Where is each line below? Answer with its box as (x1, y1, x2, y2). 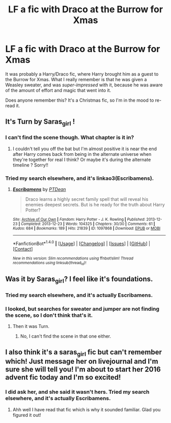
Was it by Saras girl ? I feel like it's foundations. (5, 275, 153, 285)
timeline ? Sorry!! (12, 162, 48, 168)
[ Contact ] (12, 246, 33, 252)
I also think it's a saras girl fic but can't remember (5, 348, 162, 358)
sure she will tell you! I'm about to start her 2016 (5, 365, 161, 374)
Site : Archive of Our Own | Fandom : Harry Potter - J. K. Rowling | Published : (12, 217, 146, 222)
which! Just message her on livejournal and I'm (5, 357, 159, 366)
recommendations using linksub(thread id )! (12, 260, 87, 266)
